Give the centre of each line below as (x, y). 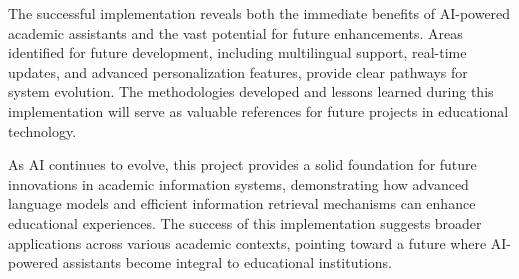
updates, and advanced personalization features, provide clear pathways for (238, 71)
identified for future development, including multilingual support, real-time (237, 52)
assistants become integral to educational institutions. (227, 262)
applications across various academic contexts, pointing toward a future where (247, 242)
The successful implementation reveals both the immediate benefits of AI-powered (259, 13)
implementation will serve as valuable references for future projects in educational (258, 110)
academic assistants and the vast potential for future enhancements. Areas (235, 32)
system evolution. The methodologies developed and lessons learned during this (251, 91)
